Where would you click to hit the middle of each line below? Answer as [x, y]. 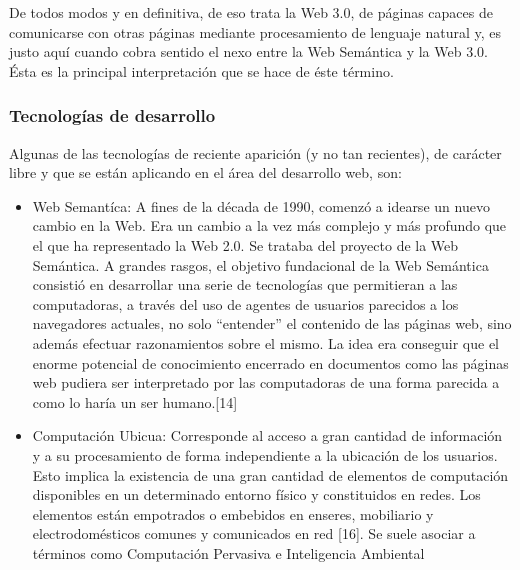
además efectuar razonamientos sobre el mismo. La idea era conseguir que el [265, 342]
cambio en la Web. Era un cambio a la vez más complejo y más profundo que [269, 225]
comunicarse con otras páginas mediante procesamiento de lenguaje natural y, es [255, 31]
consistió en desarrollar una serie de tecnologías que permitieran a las [245, 284]
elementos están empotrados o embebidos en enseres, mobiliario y [233, 513]
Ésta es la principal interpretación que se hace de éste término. [201, 70]
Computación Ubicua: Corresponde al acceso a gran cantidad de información [267, 435]
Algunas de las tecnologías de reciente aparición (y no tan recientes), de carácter [255, 152]
